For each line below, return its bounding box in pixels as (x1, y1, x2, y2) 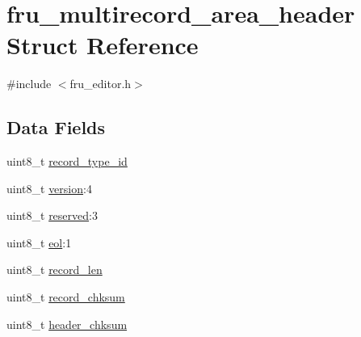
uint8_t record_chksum (6, 289, 125, 305)
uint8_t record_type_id (6, 153, 128, 170)
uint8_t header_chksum (6, 315, 128, 332)
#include (6, 75, 52, 92)
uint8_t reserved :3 (6, 207, 98, 224)
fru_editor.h (69, 75, 132, 92)
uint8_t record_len (6, 261, 103, 278)
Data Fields (6, 115, 106, 140)
